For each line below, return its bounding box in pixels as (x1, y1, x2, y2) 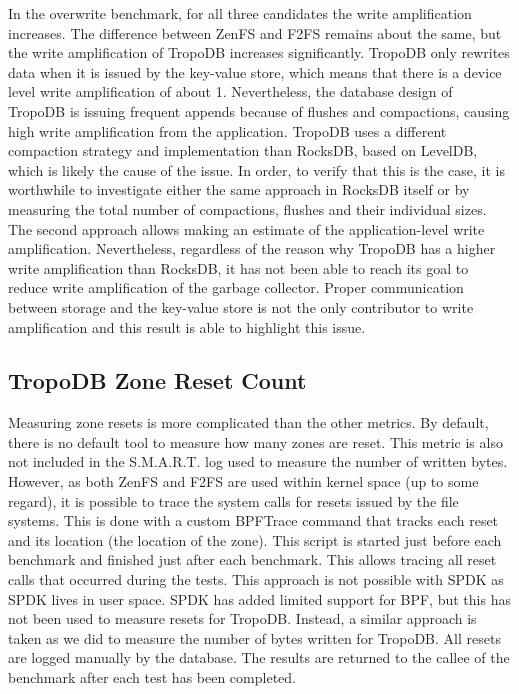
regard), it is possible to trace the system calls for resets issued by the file (8, 490, 459, 511)
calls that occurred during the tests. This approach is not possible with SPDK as (8, 569, 504, 590)
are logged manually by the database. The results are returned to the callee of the (8, 647, 510, 668)
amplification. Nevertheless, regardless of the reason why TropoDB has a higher (8, 238, 496, 259)
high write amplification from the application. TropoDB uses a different (8, 120, 447, 141)
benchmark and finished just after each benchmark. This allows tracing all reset (8, 549, 497, 570)
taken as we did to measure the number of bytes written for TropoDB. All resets (8, 627, 501, 648)
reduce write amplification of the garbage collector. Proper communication (8, 277, 464, 298)
